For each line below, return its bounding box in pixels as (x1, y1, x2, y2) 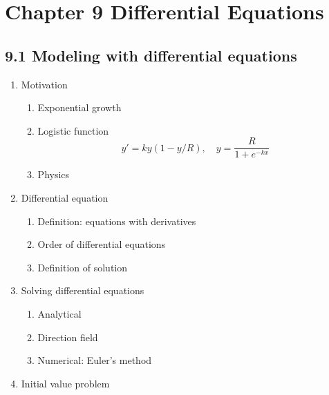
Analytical (37, 306, 82, 320)
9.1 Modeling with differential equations (5, 44, 297, 66)
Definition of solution (37, 260, 128, 274)
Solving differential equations (21, 283, 144, 298)
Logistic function (37, 123, 109, 137)
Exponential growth (37, 100, 122, 115)
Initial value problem (21, 376, 110, 390)
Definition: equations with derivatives (37, 213, 196, 228)
